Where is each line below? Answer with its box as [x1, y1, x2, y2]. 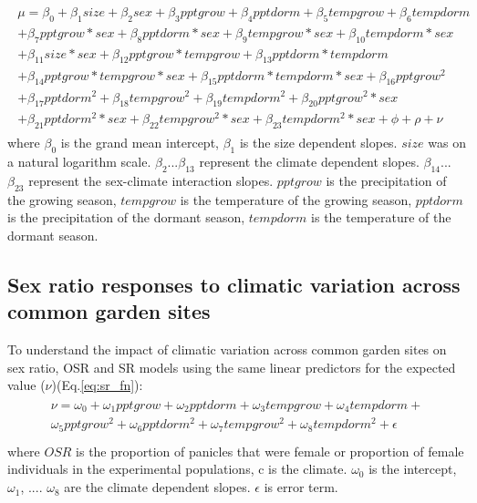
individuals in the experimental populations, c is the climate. [7, 459, 347, 478]
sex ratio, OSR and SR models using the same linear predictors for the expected [7, 357, 456, 376]
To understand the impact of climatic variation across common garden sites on [7, 340, 447, 358]
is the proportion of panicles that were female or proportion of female [76, 441, 464, 460]
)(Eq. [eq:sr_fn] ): [51, 375, 143, 395]
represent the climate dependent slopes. [199, 152, 420, 171]
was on [428, 133, 466, 152]
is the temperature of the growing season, [180, 190, 412, 209]
